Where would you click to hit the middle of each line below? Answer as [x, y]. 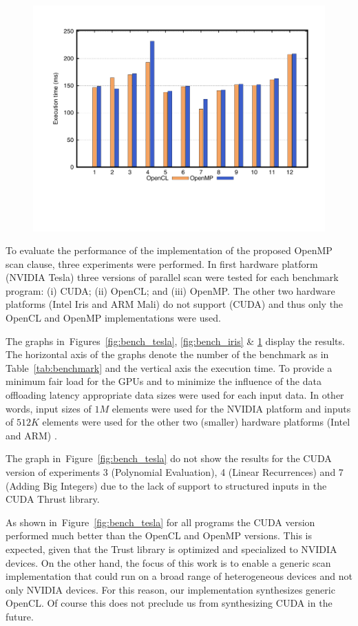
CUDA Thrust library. [53, 499]
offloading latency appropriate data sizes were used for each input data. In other [175, 395]
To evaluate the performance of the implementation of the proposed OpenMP [169, 250]
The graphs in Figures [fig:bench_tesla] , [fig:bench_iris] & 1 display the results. [175, 341]
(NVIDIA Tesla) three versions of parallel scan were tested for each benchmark [172, 277]
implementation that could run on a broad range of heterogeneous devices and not [179, 576]
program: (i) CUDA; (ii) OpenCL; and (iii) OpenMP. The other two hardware [170, 290]
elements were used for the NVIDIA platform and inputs [231, 408]
